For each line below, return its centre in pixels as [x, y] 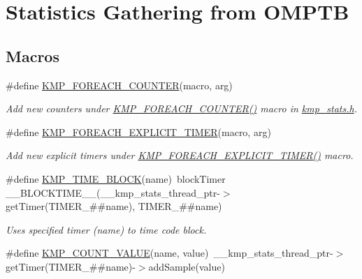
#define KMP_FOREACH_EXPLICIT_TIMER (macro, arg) [138, 131]
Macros [32, 55]
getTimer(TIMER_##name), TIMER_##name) [114, 206]
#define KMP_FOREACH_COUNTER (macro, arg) [119, 85]
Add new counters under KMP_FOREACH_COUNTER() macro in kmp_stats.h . [181, 108]
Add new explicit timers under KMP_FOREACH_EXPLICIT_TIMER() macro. [180, 155]
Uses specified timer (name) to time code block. [106, 229]
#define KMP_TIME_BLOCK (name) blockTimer [116, 178]
